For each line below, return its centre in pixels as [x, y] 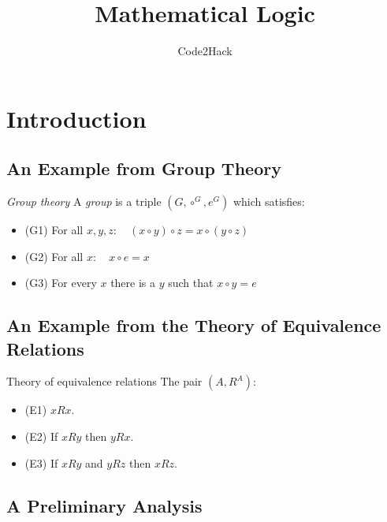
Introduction [76, 118]
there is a [133, 283]
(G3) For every [61, 283]
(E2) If [41, 436]
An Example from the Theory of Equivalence [194, 325]
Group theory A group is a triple [84, 201]
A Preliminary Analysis [104, 505]
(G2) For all [54, 256]
